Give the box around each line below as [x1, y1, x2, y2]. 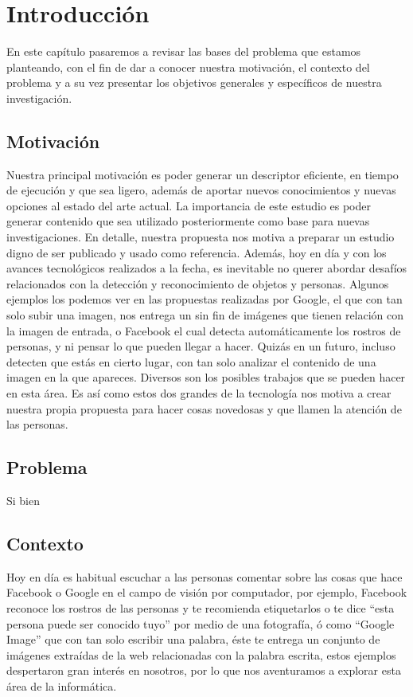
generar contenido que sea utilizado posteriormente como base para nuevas [6, 213, 370, 229]
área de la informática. [6, 677, 117, 694]
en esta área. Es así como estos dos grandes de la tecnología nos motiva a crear [6, 385, 392, 401]
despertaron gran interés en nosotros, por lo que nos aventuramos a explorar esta [6, 662, 401, 679]
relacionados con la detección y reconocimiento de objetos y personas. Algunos [6, 275, 389, 292]
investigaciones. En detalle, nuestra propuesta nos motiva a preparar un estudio [6, 229, 395, 245]
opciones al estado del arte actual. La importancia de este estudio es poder [6, 197, 371, 213]
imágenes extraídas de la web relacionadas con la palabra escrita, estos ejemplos [6, 646, 396, 663]
